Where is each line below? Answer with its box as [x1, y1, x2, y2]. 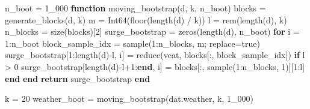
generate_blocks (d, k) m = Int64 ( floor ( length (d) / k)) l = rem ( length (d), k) [5, 13, 287, 26]
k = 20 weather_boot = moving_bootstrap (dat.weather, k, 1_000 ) [5, 92, 253, 105]
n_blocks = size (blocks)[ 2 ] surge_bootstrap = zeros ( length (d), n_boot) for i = [5, 25, 300, 38]
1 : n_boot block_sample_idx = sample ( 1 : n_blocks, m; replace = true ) [5, 37, 260, 49]
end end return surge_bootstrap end [5, 72, 150, 84]
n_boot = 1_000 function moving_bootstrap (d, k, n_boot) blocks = [5, 2, 266, 14]
